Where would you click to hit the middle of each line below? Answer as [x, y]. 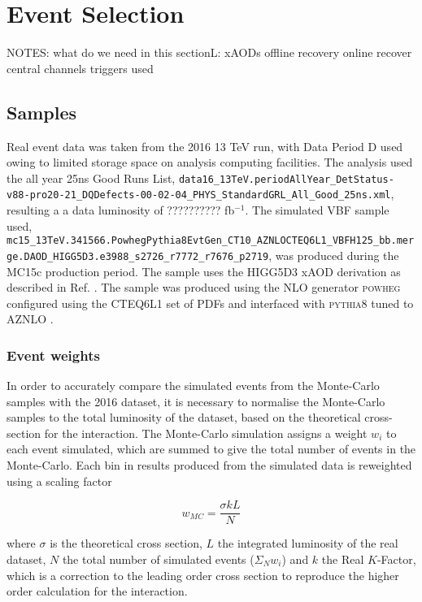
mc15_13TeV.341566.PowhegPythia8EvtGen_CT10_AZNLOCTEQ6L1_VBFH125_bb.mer [211, 241]
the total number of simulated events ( [158, 559]
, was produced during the [334, 255]
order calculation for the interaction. [97, 591]
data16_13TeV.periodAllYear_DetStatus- [286, 179]
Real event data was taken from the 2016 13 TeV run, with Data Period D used [205, 146]
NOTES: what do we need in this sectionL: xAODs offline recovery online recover [209, 52]
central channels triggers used [80, 68]
